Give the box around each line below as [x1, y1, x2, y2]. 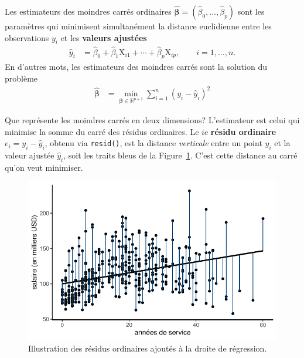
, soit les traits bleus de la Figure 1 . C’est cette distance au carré [63, 148, 298, 161]
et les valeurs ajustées [60, 31, 147, 43]
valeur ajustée [5, 148, 54, 161]
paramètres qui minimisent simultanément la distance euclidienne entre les [5, 20, 272, 32]
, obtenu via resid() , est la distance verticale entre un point [45, 137, 262, 149]
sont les [237, 5, 265, 17]
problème [5, 72, 38, 85]
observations [5, 31, 49, 43]
